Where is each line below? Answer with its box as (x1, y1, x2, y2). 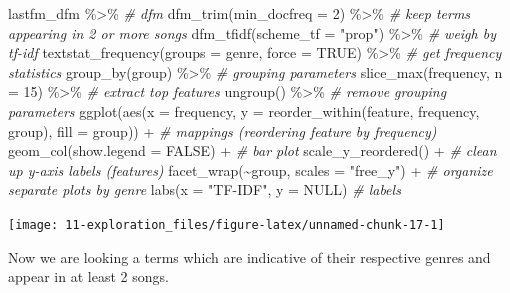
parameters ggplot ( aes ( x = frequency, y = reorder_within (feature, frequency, (8, 100, 480, 121)
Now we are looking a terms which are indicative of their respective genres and (8, 246, 491, 267)
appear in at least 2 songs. (8, 266, 169, 287)
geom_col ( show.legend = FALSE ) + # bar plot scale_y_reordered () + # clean (8, 140, 497, 161)
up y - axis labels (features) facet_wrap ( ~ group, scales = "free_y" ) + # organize (8, 159, 493, 180)
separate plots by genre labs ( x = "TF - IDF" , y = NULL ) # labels (8, 179, 401, 200)
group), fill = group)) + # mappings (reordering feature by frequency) (8, 120, 437, 141)
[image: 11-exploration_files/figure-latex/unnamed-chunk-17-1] (8, 217, 445, 232)
